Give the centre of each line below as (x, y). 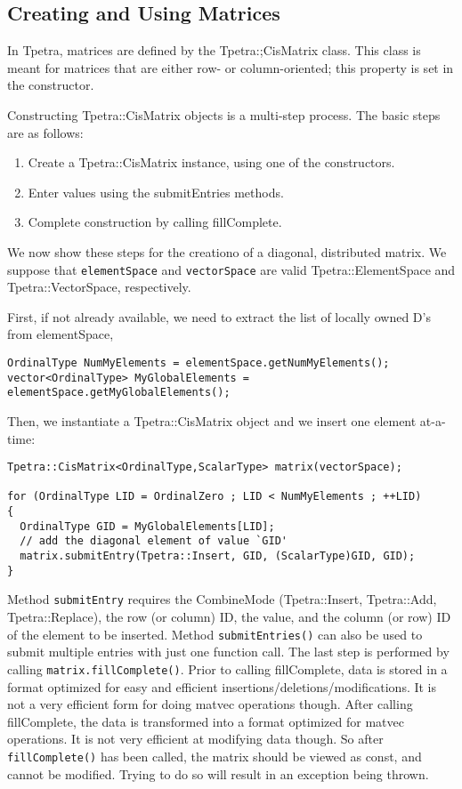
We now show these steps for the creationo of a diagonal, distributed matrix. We (227, 251)
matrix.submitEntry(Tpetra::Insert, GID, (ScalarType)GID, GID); (218, 556)
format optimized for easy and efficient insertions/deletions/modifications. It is (222, 686)
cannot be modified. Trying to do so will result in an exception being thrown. (218, 773)
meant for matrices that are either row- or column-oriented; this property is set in (231, 67)
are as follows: (45, 132)
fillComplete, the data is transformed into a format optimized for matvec (206, 721)
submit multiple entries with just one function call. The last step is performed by (228, 652)
